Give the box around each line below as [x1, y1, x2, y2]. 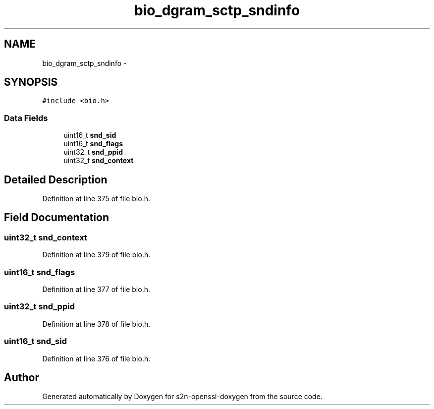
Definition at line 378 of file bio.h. [42, 319, 151, 328]
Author [4, 371, 39, 384]
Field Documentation [4, 211, 109, 224]
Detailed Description [4, 173, 108, 186]
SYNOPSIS [4, 76, 58, 89]
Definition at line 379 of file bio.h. [42, 250, 151, 259]
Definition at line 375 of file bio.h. [42, 194, 150, 203]
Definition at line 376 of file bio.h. [42, 354, 151, 363]
